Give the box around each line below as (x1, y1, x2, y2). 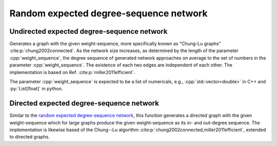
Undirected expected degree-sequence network (9, 27, 168, 36)
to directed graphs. (9, 134, 50, 140)
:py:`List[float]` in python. (9, 86, 63, 92)
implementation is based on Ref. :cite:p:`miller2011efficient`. (9, 69, 135, 75)
